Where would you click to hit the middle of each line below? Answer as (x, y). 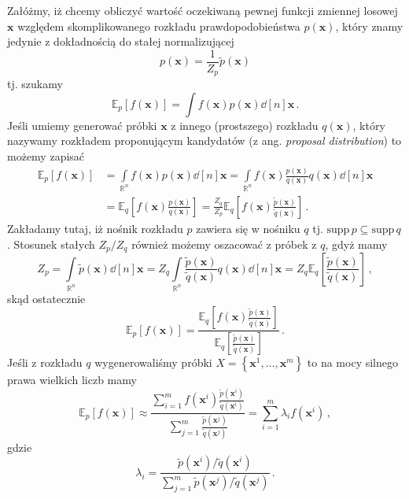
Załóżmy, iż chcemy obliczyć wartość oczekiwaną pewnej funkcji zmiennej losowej (203, 10)
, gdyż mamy (356, 244)
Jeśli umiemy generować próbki (82, 125)
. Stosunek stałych (51, 244)
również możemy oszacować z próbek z (224, 244)
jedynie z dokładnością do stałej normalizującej (121, 41)
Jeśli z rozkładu (45, 362)
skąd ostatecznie (46, 298)
